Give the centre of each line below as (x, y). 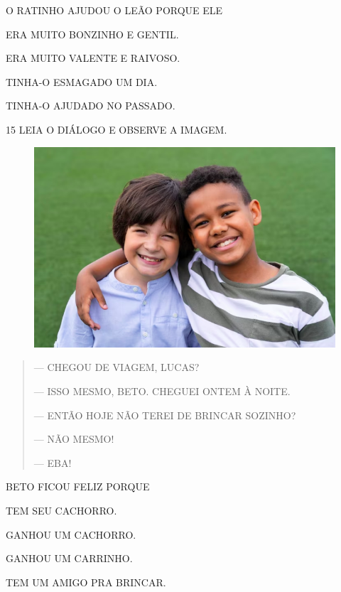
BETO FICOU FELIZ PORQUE (78, 486)
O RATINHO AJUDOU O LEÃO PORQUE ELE (114, 10)
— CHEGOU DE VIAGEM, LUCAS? (117, 367)
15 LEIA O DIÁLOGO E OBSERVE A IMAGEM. (117, 129)
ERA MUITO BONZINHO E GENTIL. (92, 34)
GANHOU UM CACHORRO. (71, 534)
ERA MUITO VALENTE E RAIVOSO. (93, 58)
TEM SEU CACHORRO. (61, 510)
